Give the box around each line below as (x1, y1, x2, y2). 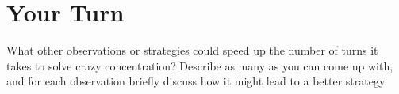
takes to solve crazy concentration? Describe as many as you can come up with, (6, 57, 393, 73)
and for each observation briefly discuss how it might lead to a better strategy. (6, 73, 388, 89)
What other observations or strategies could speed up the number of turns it (6, 42, 378, 58)
